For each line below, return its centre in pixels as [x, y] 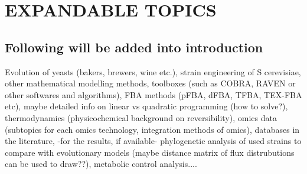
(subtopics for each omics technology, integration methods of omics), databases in [152, 129]
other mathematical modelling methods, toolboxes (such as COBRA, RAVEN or [150, 83]
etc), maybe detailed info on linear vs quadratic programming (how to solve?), [146, 106]
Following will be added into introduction [134, 47]
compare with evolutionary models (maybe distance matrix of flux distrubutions [150, 152]
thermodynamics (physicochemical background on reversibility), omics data [141, 117]
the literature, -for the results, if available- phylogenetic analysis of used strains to [153, 141]
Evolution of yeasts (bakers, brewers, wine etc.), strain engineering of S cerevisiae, [153, 71]
